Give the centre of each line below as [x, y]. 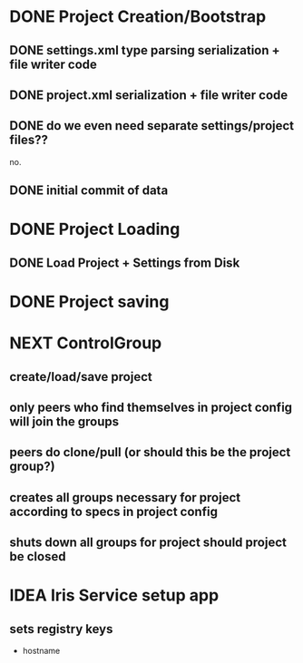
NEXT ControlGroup [86, 343]
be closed [38, 556]
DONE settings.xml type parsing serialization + [145, 50]
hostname [41, 651]
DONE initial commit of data [89, 191]
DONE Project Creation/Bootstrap [138, 17]
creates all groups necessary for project [125, 497]
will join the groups [64, 421]
